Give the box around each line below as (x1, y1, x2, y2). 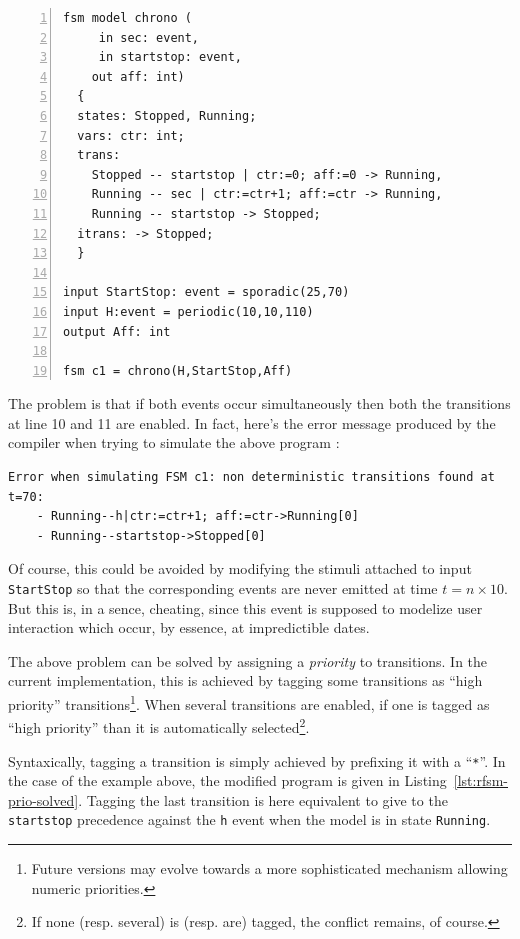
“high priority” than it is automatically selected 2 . (8, 714, 310, 737)
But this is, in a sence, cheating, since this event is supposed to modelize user (8, 597, 483, 618)
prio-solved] (8, 789, 79, 810)
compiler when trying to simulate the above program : (8, 432, 340, 453)
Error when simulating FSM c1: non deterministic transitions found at (8, 470, 495, 485)
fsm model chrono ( (63, 11, 192, 25)
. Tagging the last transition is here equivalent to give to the (78, 789, 448, 810)
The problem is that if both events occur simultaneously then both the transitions (8, 393, 511, 414)
